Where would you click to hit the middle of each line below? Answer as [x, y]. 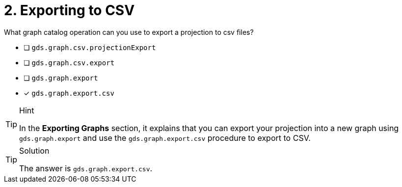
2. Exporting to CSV [69, 10]
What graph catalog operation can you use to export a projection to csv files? [129, 32]
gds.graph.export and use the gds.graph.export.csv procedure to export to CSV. [165, 138]
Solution [34, 150]
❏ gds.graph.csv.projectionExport [90, 47]
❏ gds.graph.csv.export [69, 62]
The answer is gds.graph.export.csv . [86, 168]
